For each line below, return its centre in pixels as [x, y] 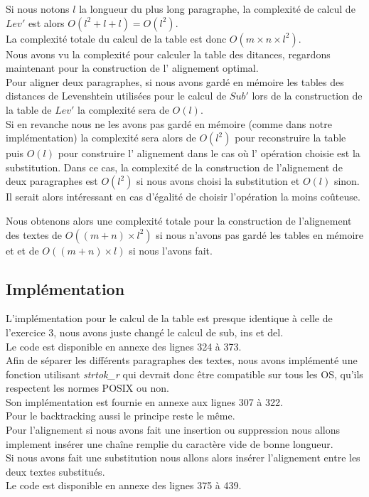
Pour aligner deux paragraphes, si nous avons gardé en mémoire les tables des [175, 81]
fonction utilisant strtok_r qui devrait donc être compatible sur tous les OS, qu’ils [184, 374]
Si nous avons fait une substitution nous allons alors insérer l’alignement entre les [183, 458]
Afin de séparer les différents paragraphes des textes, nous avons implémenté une [182, 360]
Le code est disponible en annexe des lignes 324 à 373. [124, 346]
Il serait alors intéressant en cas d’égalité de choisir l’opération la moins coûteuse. [183, 197]
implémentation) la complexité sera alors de [101, 138]
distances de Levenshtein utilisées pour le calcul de [116, 96]
